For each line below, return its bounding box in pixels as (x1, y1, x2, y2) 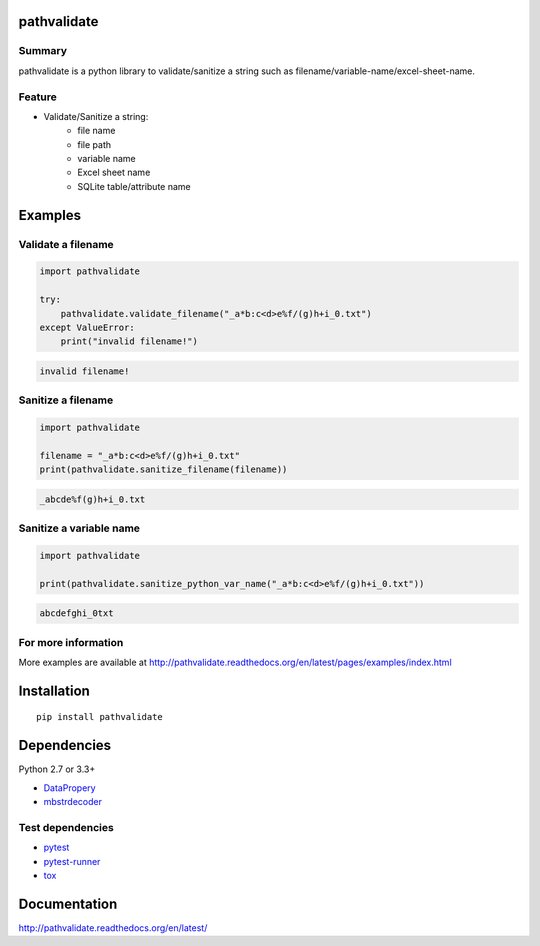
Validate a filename (18, 237, 114, 251)
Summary (18, 44, 68, 58)
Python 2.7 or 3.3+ (18, 763, 96, 775)
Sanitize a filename (18, 393, 114, 407)
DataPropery (43, 781, 96, 794)
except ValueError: (39, 321, 135, 333)
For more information (18, 635, 124, 649)
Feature (18, 90, 57, 104)
